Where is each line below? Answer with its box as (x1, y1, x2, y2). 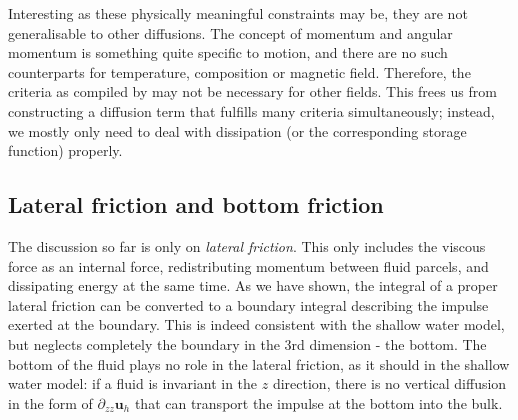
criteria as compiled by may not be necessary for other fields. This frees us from (8, 81, 497, 102)
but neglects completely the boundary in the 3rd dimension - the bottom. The (8, 333, 487, 354)
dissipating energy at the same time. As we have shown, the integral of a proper (8, 275, 498, 296)
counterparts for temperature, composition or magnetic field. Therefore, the (8, 61, 471, 82)
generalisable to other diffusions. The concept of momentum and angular (8, 22, 453, 43)
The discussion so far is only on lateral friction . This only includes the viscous (8, 235, 486, 256)
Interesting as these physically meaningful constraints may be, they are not (8, 3, 468, 23)
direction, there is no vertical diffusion (272, 373, 507, 394)
